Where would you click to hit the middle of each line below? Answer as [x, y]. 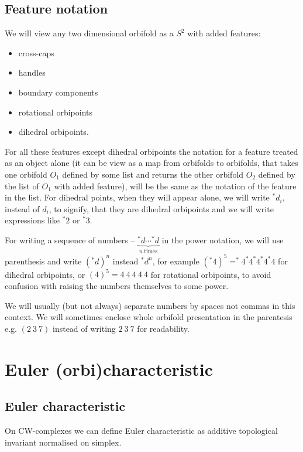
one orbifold [26, 174]
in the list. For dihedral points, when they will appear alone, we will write [137, 197]
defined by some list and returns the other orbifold [153, 174]
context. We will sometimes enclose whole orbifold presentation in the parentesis [149, 317]
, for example [176, 261]
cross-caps [36, 52]
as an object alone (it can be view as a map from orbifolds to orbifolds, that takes [151, 163]
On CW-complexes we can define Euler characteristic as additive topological [141, 430]
